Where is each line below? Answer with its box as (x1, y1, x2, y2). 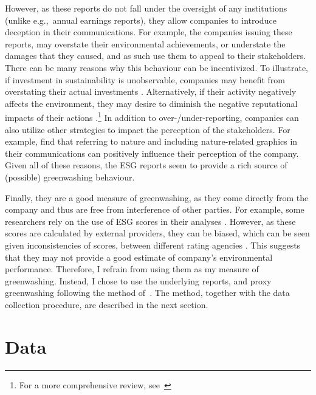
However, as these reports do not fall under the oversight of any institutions (5, 2, 287, 14)
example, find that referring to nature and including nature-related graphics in (5, 135, 298, 148)
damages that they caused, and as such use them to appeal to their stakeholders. (5, 49, 306, 62)
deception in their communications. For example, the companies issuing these (5, 26, 292, 38)
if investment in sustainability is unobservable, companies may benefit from (5, 73, 285, 86)
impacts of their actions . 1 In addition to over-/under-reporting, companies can (5, 109, 299, 123)
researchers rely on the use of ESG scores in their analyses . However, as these (5, 215, 296, 227)
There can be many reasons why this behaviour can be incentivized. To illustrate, (5, 61, 309, 74)
